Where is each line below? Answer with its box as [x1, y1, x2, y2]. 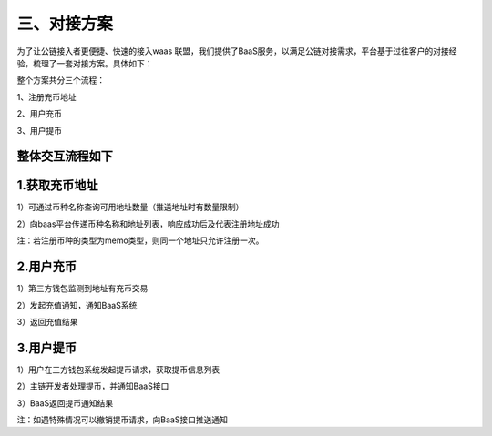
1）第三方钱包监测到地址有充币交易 [16, 283, 149, 294]
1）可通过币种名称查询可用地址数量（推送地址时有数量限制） [16, 201, 244, 213]
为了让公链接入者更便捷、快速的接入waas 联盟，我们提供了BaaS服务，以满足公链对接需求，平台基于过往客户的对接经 [16, 46, 457, 56]
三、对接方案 [16, 14, 114, 34]
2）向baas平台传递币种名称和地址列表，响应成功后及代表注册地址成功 [16, 218, 280, 229]
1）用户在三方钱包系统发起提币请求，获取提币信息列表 [16, 364, 220, 375]
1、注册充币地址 [16, 91, 77, 102]
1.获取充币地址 [16, 177, 99, 193]
